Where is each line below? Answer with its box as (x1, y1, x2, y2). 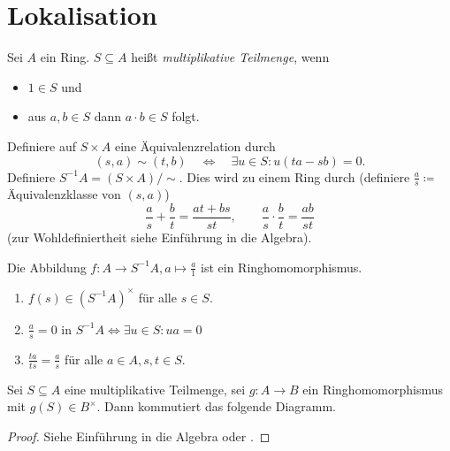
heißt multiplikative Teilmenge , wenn (131, 48, 330, 66)
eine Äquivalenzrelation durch (115, 136, 276, 155)
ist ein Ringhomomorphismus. (201, 257, 362, 276)
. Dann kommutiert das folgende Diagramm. (96, 397, 336, 416)
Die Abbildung (7, 257, 87, 276)
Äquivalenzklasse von (7, 185, 121, 203)
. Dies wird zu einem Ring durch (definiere (179, 167, 410, 186)
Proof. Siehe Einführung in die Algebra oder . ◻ (7, 426, 271, 445)
